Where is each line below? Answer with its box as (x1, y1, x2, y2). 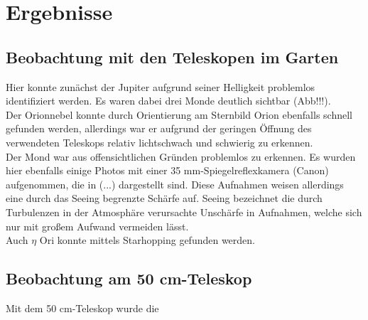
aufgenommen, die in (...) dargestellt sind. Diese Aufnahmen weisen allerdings (6, 176, 344, 191)
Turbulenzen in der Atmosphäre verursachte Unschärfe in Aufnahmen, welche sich (6, 204, 362, 219)
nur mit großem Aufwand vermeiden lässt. (6, 218, 189, 233)
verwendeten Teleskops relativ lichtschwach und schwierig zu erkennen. (6, 134, 313, 149)
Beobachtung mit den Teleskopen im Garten (6, 46, 339, 68)
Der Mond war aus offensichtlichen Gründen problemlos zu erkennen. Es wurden (6, 149, 356, 164)
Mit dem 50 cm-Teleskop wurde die (6, 300, 159, 315)
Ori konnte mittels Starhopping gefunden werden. (39, 233, 255, 247)
